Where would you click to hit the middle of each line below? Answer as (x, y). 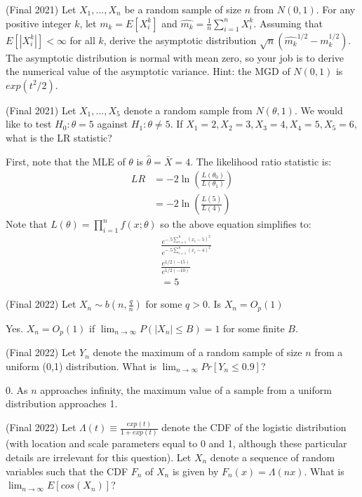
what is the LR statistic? (59, 137)
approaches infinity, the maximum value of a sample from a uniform (186, 389)
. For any (336, 9)
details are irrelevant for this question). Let (99, 457)
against (113, 124)
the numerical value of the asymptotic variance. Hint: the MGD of (148, 71)
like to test (29, 124)
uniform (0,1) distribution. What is (81, 366)
